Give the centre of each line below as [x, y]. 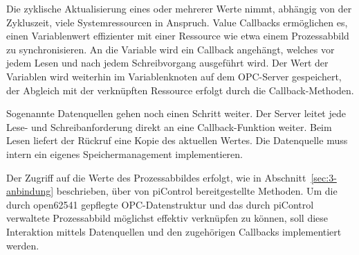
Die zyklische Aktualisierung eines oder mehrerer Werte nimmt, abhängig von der [179, 8]
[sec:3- [324, 177]
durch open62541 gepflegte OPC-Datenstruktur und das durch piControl [160, 204]
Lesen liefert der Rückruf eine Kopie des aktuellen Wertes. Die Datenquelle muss [177, 140]
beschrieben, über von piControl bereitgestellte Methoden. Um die [197, 191]
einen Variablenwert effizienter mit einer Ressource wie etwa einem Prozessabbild [178, 36]
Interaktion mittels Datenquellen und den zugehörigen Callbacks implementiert [174, 231]
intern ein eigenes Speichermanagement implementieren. [125, 153]
